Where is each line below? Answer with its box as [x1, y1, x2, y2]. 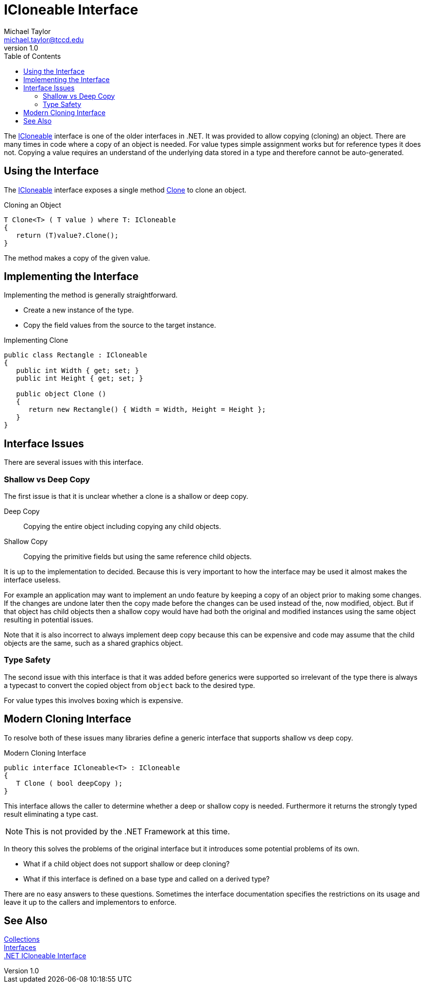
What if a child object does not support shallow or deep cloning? [23, 859, 230, 868]
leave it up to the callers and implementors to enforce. [4, 898, 177, 906]
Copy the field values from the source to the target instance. [23, 321, 216, 330]
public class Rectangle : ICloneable [4, 351, 148, 359]
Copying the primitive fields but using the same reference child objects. [23, 552, 252, 561]
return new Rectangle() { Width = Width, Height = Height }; [28, 405, 266, 414]
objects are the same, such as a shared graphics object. [4, 639, 183, 648]
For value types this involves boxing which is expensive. [4, 696, 183, 705]
